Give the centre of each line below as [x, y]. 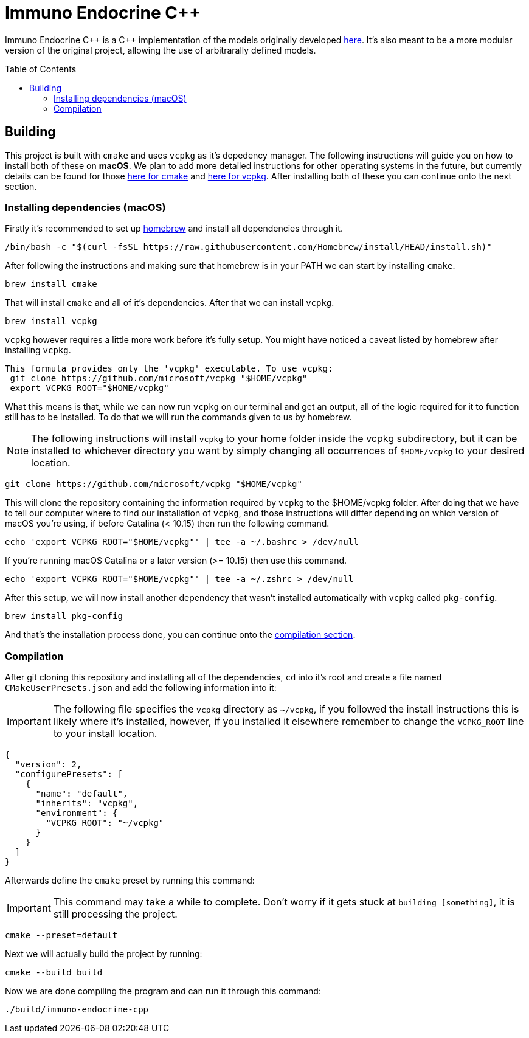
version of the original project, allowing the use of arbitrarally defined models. [161, 50]
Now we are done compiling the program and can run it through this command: [163, 991]
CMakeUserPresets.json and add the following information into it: [141, 688]
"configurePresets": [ [69, 774]
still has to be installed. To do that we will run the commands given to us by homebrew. [178, 417]
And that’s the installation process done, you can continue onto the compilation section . [180, 635]
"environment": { [77, 813]
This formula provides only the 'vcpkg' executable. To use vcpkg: [169, 369]
